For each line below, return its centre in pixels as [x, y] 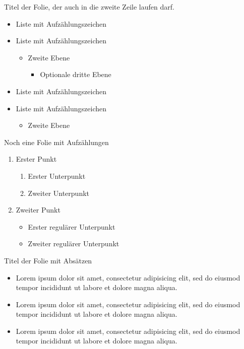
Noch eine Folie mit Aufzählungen [56, 142]
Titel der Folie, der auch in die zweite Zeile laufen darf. [89, 7]
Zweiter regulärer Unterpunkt [74, 243]
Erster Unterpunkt [57, 176]
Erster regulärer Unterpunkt [72, 226]
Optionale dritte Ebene [76, 74]
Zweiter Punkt [38, 210]
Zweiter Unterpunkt [59, 193]
